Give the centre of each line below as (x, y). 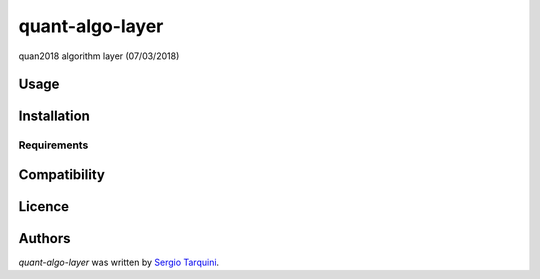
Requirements (53, 145)
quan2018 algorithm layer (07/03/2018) (99, 56)
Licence (44, 206)
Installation (54, 116)
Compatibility (61, 174)
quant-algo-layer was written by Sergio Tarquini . (119, 262)
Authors (44, 238)
